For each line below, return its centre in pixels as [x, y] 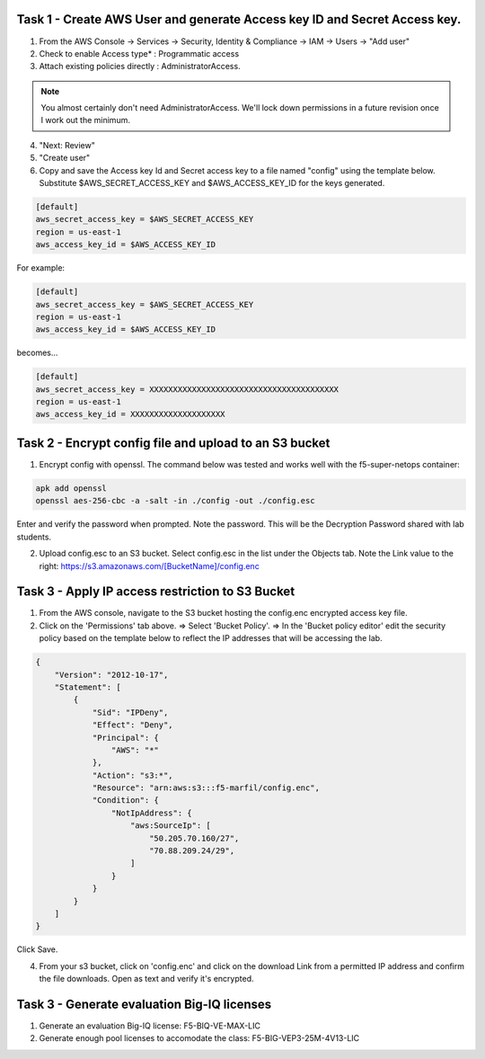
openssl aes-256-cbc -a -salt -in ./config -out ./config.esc [175, 501]
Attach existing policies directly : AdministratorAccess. [140, 67]
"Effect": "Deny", [133, 725]
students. [34, 537]
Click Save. [37, 949]
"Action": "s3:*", [133, 775]
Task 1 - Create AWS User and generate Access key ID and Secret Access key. [239, 19]
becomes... [37, 353]
